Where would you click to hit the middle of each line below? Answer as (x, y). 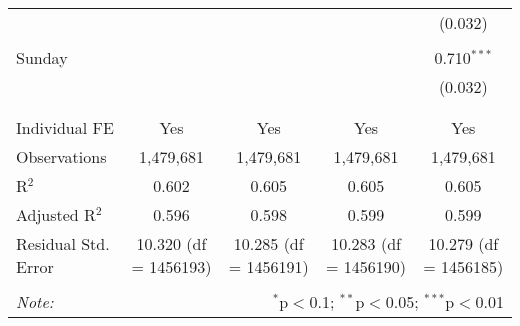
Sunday (42, 57)
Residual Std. (63, 243)
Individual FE (65, 127)
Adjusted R (56, 214)
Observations (61, 156)
